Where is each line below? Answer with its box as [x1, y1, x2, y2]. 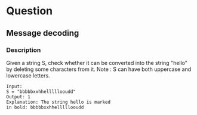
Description [6, 46, 41, 54]
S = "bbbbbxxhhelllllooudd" [6, 88, 76, 95]
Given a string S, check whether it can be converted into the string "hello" [6, 59, 188, 66]
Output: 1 [6, 94, 31, 100]
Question [6, 4, 53, 18]
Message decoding [6, 28, 79, 38]
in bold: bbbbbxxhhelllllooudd [6, 104, 84, 110]
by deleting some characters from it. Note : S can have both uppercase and [6, 66, 192, 73]
